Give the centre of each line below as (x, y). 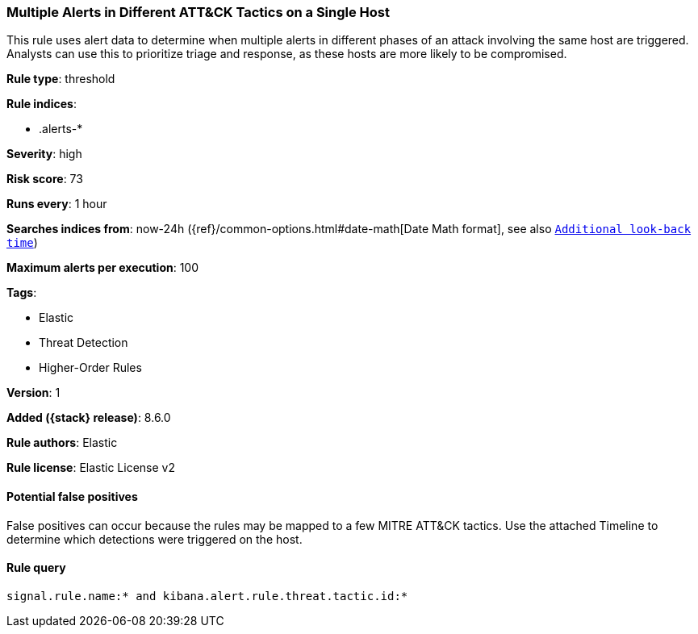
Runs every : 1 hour (57, 204)
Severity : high (44, 154)
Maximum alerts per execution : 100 (103, 268)
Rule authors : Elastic (62, 443)
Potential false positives (72, 496)
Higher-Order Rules (90, 368)
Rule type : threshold (61, 79)
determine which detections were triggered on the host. (155, 539)
